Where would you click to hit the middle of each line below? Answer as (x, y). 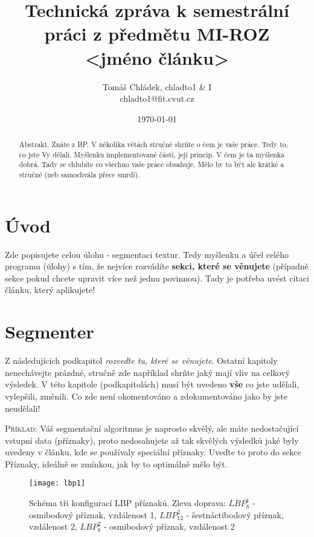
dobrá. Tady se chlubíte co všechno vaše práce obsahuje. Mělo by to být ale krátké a (152, 164)
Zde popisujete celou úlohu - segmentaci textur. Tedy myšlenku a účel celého (147, 254)
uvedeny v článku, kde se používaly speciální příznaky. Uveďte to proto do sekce (153, 452)
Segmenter (50, 331)
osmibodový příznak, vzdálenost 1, (93, 514)
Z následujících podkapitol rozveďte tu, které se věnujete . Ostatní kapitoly (141, 361)
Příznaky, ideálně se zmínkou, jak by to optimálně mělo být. (116, 463)
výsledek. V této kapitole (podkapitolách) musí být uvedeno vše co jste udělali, (152, 384)
